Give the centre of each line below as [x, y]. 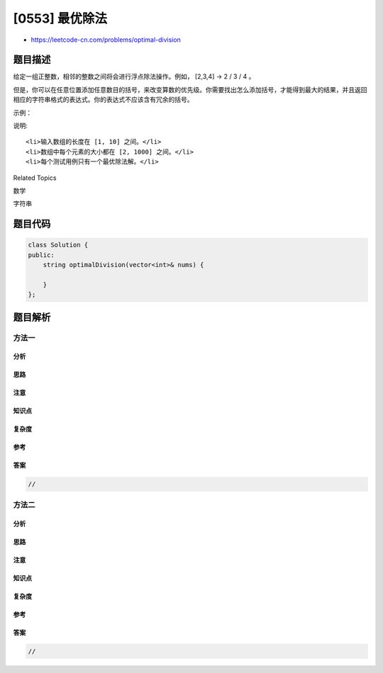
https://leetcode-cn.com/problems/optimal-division [106, 40]
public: [41, 255]
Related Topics [35, 178]
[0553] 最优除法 [60, 18]
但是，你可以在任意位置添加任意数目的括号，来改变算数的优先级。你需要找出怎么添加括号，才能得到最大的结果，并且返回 [190, 89]
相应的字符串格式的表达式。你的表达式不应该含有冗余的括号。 [103, 100]
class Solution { [58, 245]
